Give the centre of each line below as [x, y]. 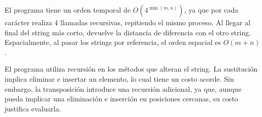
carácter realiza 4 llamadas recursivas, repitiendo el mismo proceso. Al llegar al [128, 22]
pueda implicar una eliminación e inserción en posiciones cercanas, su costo [121, 99]
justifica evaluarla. [33, 108]
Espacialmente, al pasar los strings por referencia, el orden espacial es [113, 42]
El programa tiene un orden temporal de [68, 10]
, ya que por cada [211, 10]
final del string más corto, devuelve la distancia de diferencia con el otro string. [128, 32]
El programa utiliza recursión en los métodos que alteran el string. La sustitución [131, 69]
